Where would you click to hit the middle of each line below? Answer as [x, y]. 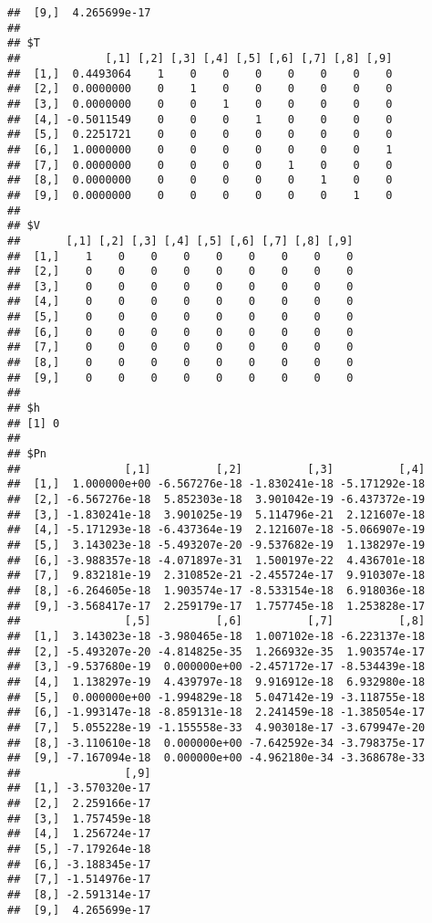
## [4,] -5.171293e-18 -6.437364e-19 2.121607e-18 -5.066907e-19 [216, 530]
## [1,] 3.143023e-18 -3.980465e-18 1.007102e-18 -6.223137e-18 [216, 636]
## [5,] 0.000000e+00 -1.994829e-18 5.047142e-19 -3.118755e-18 [216, 697]
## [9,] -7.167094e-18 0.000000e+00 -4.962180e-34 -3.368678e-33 [216, 758]
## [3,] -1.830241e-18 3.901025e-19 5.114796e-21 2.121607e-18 [216, 514]
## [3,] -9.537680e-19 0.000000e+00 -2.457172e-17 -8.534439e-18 [216, 667]
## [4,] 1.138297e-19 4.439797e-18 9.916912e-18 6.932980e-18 [216, 682]
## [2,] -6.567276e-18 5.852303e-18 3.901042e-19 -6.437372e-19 [216, 499]
